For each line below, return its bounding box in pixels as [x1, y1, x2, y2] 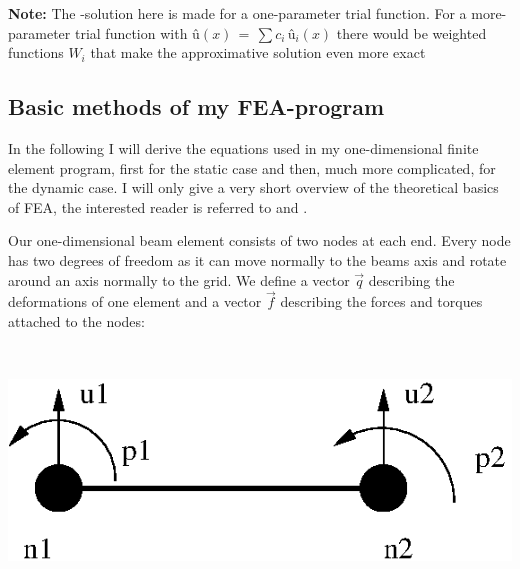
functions [8, 42, 64, 63]
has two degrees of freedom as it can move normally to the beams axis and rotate [8, 249, 507, 270]
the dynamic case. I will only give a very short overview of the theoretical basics [8, 177, 499, 198]
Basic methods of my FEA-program [8, 91, 385, 122]
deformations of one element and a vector [8, 291, 262, 312]
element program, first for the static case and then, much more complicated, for [8, 157, 496, 178]
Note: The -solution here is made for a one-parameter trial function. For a [8, 3, 467, 23]
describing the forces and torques [280, 291, 483, 312]
